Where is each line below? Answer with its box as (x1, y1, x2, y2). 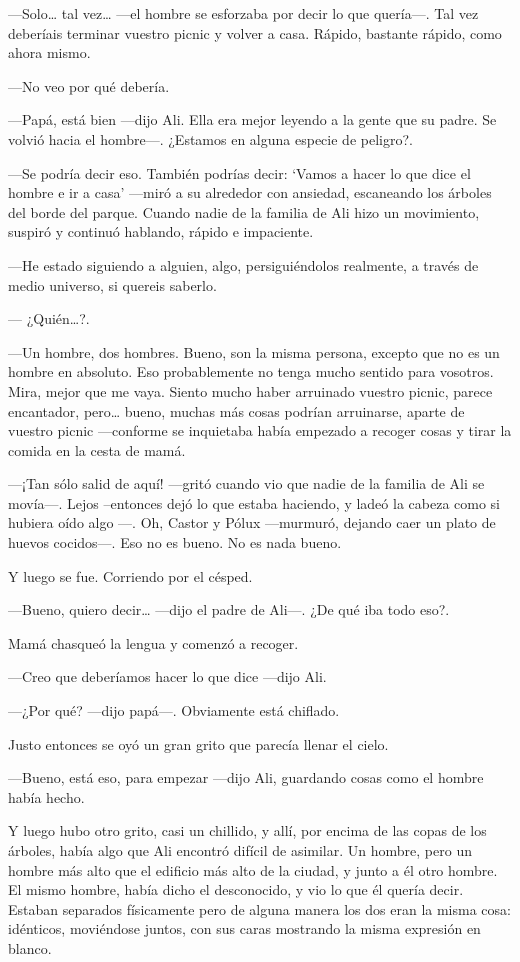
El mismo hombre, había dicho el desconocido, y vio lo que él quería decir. (8, 879, 464, 900)
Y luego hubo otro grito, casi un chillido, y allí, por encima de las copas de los (8, 820, 487, 841)
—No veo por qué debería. (8, 75, 170, 96)
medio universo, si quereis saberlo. (8, 274, 217, 295)
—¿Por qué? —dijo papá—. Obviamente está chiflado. (8, 700, 340, 721)
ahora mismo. (8, 42, 91, 63)
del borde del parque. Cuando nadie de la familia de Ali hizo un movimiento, (8, 201, 480, 222)
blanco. (8, 937, 52, 958)
